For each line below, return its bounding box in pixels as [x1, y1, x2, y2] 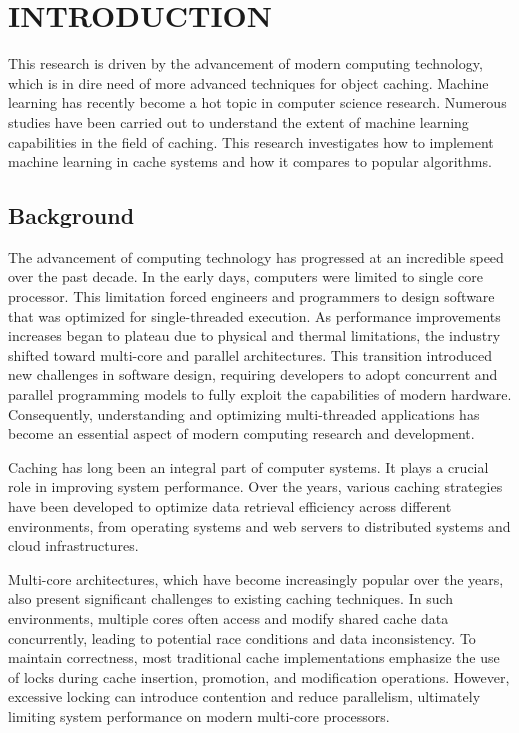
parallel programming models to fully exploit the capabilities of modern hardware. [8, 384, 512, 405]
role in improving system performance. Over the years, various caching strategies [8, 476, 503, 497]
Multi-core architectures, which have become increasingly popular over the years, [8, 568, 504, 589]
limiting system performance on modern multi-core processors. [8, 705, 390, 726]
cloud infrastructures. [8, 535, 139, 556]
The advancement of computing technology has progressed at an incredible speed [8, 246, 504, 267]
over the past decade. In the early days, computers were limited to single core [8, 266, 483, 287]
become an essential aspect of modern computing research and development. [8, 423, 475, 444]
